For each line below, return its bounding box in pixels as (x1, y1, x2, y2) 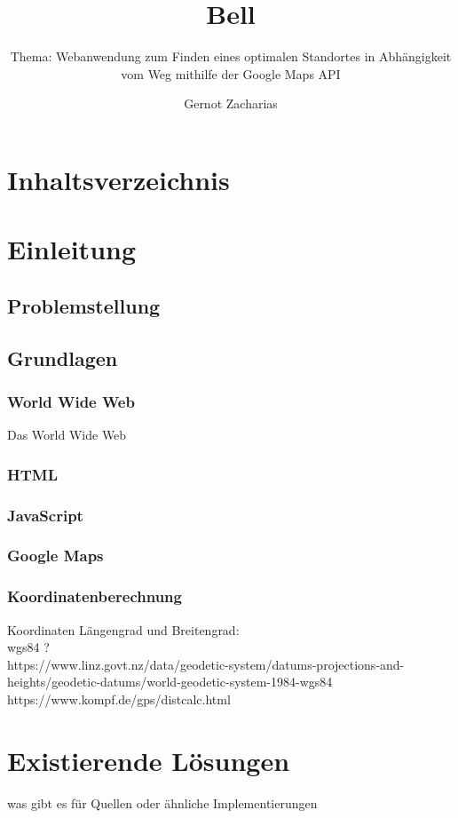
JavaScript (7, 504, 83, 526)
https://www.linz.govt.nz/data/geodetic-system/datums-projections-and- (7, 655, 405, 673)
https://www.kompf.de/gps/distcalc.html (7, 689, 231, 708)
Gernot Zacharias (184, 94, 278, 113)
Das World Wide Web (7, 425, 127, 444)
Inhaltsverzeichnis (7, 161, 230, 197)
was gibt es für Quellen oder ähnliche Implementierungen (7, 793, 318, 812)
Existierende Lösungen (7, 742, 290, 778)
